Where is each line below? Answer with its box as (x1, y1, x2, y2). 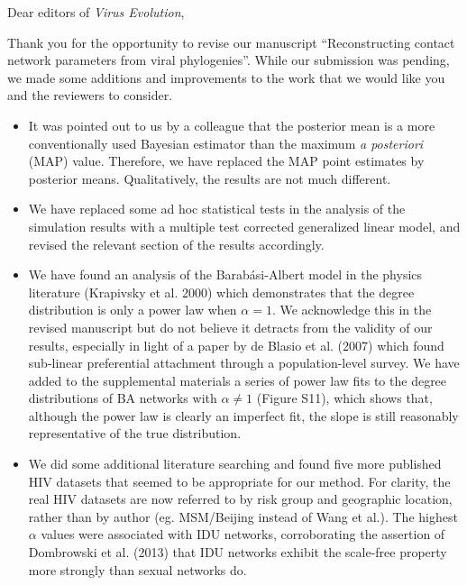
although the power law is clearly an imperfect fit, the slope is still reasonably (28, 406, 459, 425)
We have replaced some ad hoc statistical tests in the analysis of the (28, 199, 406, 218)
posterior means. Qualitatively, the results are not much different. (28, 169, 391, 187)
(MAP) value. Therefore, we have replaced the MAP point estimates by (28, 151, 425, 170)
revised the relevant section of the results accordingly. (28, 234, 325, 253)
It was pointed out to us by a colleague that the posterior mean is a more (28, 115, 435, 134)
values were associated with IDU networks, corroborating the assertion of (41, 525, 445, 544)
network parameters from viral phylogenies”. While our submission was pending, (7, 50, 450, 69)
